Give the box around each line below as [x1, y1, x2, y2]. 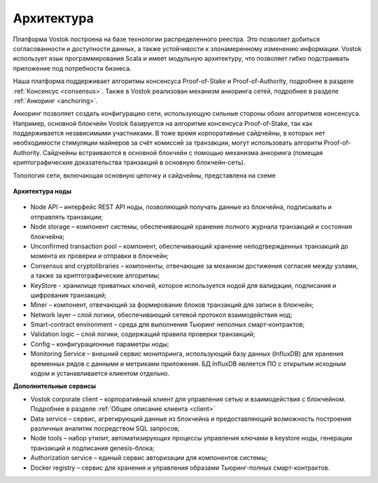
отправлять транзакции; [30, 212, 104, 221]
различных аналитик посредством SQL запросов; [30, 424, 180, 433]
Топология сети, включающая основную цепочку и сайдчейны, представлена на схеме [13, 171, 276, 180]
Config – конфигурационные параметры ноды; [30, 340, 169, 348]
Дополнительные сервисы [13, 382, 96, 391]
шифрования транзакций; [30, 291, 107, 299]
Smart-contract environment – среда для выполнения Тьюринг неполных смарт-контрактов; [30, 320, 304, 329]
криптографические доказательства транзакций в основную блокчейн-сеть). [13, 158, 246, 167]
